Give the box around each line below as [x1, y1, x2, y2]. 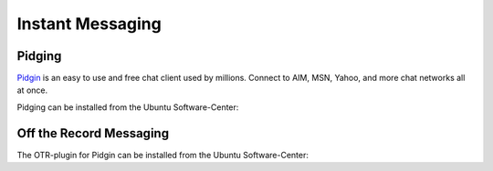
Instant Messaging [16, 14, 162, 34]
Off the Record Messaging [16, 126, 169, 141]
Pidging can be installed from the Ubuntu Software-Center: [16, 101, 239, 113]
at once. [16, 85, 48, 96]
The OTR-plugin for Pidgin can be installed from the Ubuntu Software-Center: [16, 149, 309, 160]
